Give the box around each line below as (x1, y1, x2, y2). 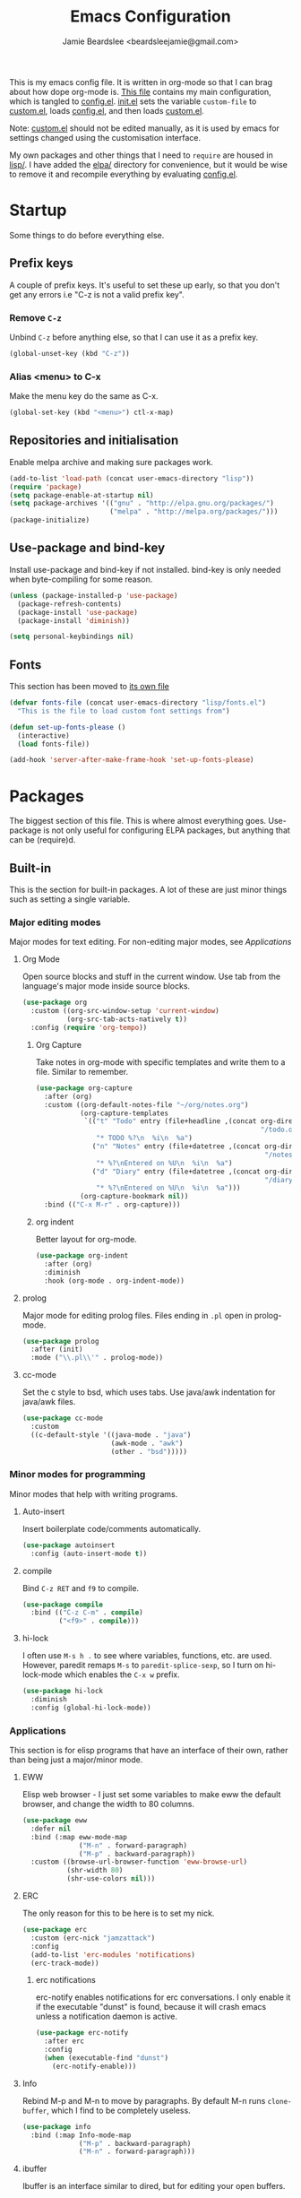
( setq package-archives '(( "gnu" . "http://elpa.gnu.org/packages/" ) (9, 499, 275, 508)
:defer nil (30, 1824, 72, 1833)
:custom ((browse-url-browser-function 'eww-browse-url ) (30, 1857, 248, 1866)
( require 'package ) (9, 482, 82, 491)
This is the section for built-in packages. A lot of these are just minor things (9, 885, 288, 896)
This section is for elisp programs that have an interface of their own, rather (9, 1745, 288, 1756)
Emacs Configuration (70, 6, 231, 27)
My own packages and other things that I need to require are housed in (9, 150, 273, 160)
